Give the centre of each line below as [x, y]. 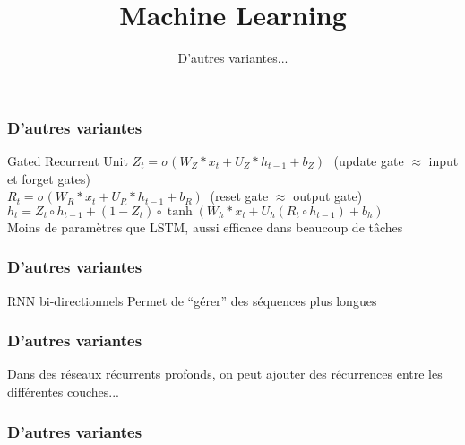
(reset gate [239, 196]
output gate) [328, 196]
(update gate [369, 161]
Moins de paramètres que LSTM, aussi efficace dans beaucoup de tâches [205, 227]
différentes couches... [64, 392]
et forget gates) [49, 178]
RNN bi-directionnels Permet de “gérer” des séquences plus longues [192, 300]
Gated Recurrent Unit [68, 161]
